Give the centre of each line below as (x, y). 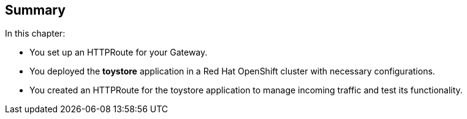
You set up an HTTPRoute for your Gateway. (119, 52)
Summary (35, 10)
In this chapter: (35, 34)
